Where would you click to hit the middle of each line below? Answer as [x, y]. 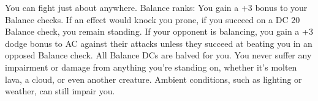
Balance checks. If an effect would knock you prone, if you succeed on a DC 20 [153, 19]
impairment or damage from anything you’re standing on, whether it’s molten [151, 67]
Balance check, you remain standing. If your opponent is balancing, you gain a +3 [159, 31]
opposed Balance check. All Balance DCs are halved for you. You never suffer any [158, 55]
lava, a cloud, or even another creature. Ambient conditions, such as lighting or [153, 79]
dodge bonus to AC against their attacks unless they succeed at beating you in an [159, 43]
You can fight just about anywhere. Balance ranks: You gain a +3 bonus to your [156, 7]
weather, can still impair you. [60, 91]
